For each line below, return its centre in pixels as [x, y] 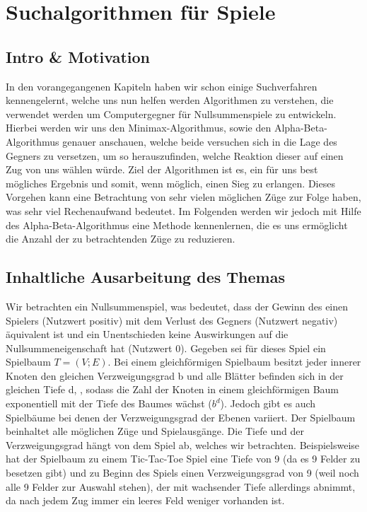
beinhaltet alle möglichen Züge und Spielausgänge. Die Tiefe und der [155, 431]
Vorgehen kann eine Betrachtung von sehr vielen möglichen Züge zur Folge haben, [183, 197]
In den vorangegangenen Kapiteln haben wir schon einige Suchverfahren [162, 86]
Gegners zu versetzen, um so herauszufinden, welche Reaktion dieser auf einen [175, 155]
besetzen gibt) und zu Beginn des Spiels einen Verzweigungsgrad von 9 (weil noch [182, 473]
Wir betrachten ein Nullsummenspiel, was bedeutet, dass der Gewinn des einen [177, 306]
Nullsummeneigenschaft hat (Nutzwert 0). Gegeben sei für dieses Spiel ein [166, 348]
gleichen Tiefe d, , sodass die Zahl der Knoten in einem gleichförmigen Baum [173, 389]
